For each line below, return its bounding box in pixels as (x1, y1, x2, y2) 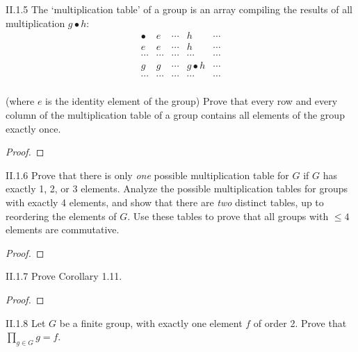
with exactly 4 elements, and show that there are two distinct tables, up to (6, 194, 324, 209)
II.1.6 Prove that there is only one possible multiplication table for (6, 167, 289, 182)
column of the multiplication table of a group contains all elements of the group (6, 107, 345, 121)
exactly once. (6, 121, 61, 135)
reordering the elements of (6, 208, 117, 223)
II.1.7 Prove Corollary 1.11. (6, 269, 122, 283)
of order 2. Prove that (253, 315, 347, 330)
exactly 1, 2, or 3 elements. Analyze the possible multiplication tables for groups (6, 181, 348, 196)
